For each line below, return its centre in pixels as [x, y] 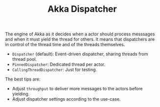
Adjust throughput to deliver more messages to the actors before [77, 89]
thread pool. [24, 59]
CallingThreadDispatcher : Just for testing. [54, 70]
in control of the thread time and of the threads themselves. [65, 45]
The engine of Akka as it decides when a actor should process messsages [80, 34]
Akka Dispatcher [82, 9]
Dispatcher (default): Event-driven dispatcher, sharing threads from [80, 54]
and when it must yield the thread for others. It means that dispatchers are [80, 39]
